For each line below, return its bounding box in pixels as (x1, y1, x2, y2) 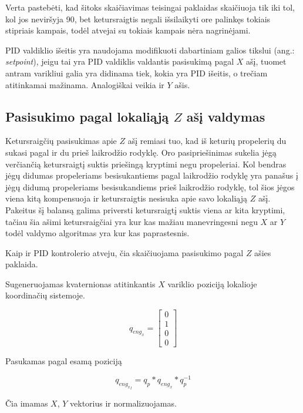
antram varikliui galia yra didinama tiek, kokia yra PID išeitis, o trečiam (5, 66, 268, 79)
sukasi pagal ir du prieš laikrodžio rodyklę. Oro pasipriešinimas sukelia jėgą (5, 146, 277, 158)
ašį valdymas (186, 107, 265, 125)
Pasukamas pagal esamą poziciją (5, 355, 122, 367)
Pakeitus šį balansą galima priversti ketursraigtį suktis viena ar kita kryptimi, (5, 203, 285, 216)
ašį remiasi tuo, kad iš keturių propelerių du (127, 135, 287, 147)
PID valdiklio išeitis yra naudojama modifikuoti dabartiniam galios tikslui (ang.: (5, 43, 295, 56)
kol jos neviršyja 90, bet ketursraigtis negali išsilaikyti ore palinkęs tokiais (5, 12, 271, 25)
